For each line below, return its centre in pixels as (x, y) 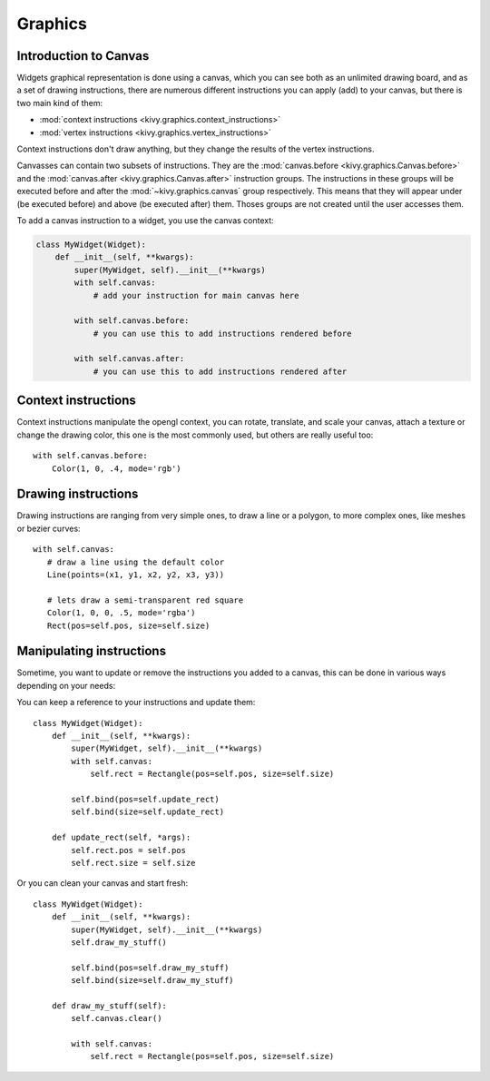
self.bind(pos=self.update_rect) (145, 799)
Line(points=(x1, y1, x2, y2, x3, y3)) (136, 575)
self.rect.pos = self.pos (128, 850)
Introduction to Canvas (83, 56)
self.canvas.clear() (117, 1018)
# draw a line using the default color (136, 562)
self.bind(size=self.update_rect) (148, 812)
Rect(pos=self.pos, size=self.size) (128, 625)
